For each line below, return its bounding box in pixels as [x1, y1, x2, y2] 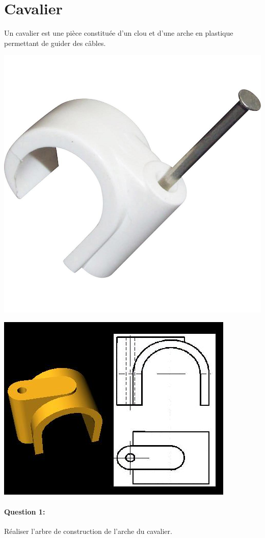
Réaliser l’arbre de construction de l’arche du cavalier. [4, 526, 172, 536]
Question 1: [4, 506, 45, 517]
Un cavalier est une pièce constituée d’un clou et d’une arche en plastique [4, 28, 233, 38]
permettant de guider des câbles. [4, 37, 106, 48]
